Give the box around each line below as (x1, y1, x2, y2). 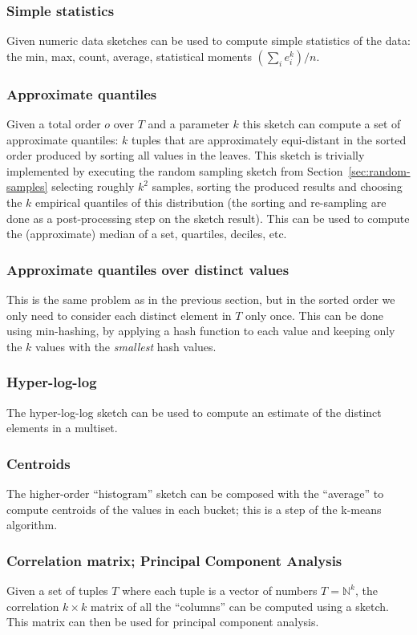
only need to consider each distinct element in (6, 306, 232, 323)
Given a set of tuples (6, 582, 108, 598)
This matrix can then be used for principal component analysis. (6, 613, 319, 630)
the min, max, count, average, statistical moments (6, 47, 252, 64)
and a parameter (148, 115, 229, 132)
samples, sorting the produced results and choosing (152, 178, 403, 195)
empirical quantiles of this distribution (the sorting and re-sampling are (35, 194, 387, 210)
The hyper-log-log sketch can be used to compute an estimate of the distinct (6, 403, 382, 420)
